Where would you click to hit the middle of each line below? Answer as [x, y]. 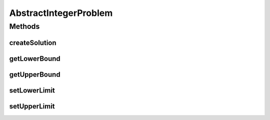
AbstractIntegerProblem [61, 13]
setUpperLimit [32, 106]
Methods [24, 26]
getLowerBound [35, 59]
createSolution [33, 43]
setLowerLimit [32, 90]
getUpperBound [35, 74]
